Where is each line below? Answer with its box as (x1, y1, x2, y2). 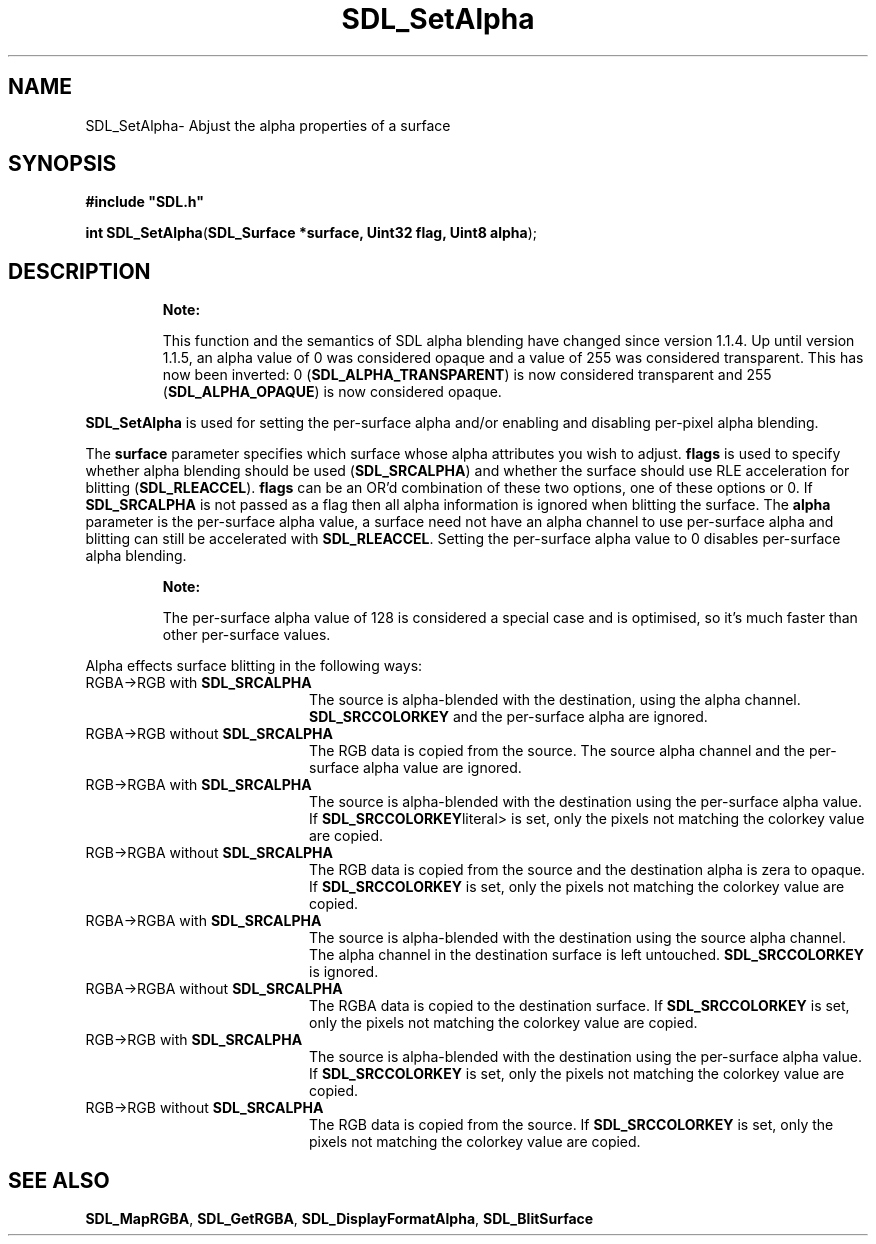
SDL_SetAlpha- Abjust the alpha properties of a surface (85, 116, 451, 134)
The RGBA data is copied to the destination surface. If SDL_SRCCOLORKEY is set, (309, 997, 850, 1015)
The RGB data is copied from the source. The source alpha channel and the (309, 742, 805, 760)
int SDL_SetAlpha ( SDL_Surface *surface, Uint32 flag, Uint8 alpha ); (85, 224, 538, 242)
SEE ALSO (8, 1167, 110, 1193)
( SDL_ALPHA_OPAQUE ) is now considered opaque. (162, 383, 502, 401)
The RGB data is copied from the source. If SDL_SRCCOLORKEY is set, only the (309, 1116, 834, 1134)
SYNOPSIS (8, 151, 117, 177)
